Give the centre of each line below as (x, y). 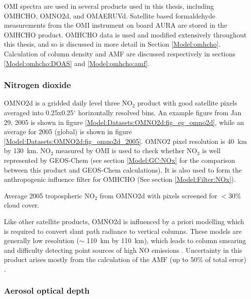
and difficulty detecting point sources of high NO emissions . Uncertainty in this (123, 250)
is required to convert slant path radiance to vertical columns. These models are (123, 231)
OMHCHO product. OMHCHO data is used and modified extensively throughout (125, 34)
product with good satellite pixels (187, 103)
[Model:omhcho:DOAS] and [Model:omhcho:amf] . (77, 63)
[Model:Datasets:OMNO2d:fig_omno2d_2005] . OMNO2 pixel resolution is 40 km (125, 141)
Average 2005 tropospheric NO (50, 195)
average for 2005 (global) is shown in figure (68, 132)
